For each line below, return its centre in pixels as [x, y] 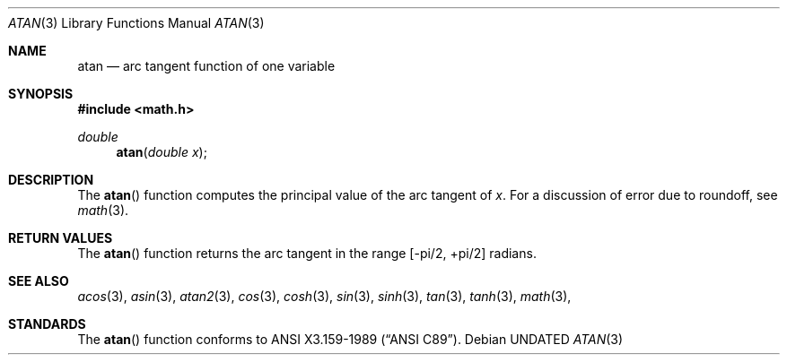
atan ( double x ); [162, 152]
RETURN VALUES [61, 238]
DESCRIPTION [51, 180]
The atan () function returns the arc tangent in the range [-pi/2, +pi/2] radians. [307, 253]
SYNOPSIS [41, 94]
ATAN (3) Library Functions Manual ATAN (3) [136, 23]
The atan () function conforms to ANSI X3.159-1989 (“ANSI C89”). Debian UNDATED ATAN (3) [350, 339]
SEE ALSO [39, 281]
